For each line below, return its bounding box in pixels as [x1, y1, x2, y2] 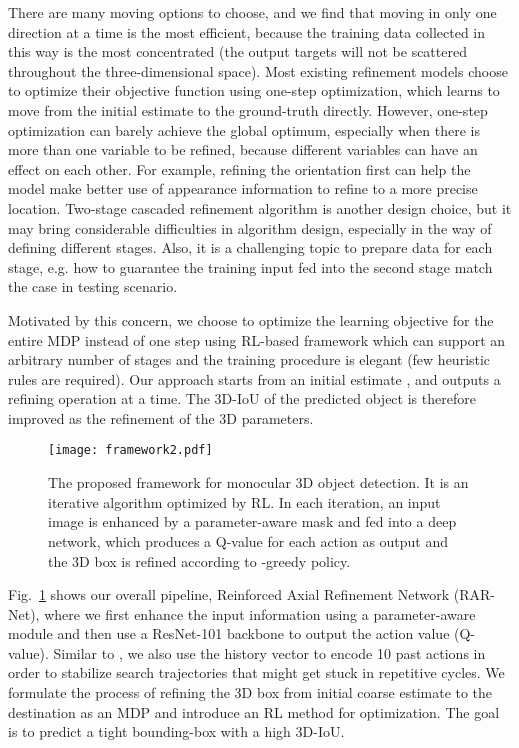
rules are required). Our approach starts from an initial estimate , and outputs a [8, 368, 501, 389]
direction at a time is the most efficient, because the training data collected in [8, 21, 486, 42]
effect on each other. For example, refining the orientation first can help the [8, 158, 471, 179]
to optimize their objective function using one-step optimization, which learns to [8, 80, 500, 101]
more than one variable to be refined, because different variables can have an [8, 139, 478, 160]
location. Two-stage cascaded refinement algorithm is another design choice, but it [8, 197, 512, 218]
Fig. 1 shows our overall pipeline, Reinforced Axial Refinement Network [8, 584, 450, 605]
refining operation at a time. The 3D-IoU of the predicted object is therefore [8, 388, 476, 409]
